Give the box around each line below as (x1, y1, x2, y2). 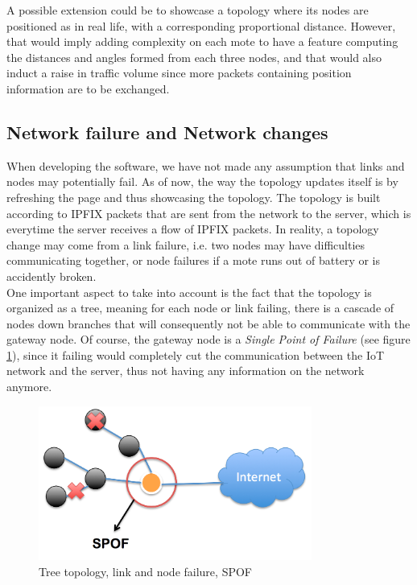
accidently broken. (6, 267, 97, 284)
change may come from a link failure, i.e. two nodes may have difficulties (6, 236, 365, 253)
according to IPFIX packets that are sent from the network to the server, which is (6, 204, 411, 221)
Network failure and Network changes (6, 119, 328, 144)
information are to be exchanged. (6, 80, 170, 97)
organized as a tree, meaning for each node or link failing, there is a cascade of (6, 299, 394, 316)
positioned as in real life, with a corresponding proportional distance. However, (6, 17, 396, 34)
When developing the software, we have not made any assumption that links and (6, 157, 405, 174)
